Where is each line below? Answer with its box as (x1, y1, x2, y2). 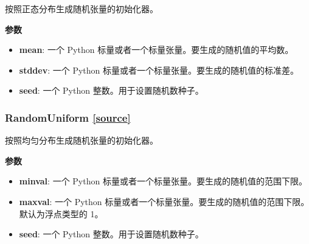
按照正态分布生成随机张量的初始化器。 (5, 2, 158, 15)
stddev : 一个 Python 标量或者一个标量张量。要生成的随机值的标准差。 (19, 63, 299, 76)
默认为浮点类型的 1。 (19, 207, 103, 220)
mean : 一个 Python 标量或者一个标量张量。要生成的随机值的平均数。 (19, 43, 294, 56)
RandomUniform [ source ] (5, 110, 131, 125)
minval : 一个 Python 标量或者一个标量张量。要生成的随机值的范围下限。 (19, 175, 307, 187)
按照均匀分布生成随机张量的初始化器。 (5, 134, 158, 147)
